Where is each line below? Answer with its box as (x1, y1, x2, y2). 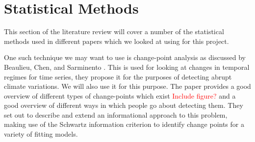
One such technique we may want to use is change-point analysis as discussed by (4, 52, 246, 62)
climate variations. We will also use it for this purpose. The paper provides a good (4, 81, 251, 91)
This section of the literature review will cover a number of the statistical (4, 26, 224, 37)
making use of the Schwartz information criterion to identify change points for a (4, 119, 244, 129)
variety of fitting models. (4, 129, 78, 139)
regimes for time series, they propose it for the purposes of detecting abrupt (4, 71, 232, 81)
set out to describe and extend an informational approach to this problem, (4, 109, 228, 120)
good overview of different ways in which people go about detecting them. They (4, 100, 243, 110)
